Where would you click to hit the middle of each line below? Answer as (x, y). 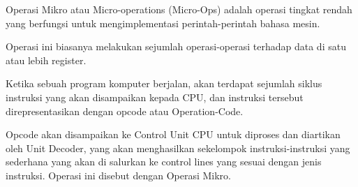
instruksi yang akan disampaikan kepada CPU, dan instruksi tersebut (155, 97)
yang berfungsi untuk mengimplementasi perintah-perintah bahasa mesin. (163, 23)
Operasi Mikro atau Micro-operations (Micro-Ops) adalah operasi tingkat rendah (179, 9)
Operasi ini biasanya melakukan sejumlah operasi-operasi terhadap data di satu (176, 46)
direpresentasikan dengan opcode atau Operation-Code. (125, 111)
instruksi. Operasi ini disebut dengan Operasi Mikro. (118, 175)
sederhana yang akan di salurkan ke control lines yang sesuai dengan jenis (164, 162)
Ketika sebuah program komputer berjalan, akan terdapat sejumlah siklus (164, 83)
